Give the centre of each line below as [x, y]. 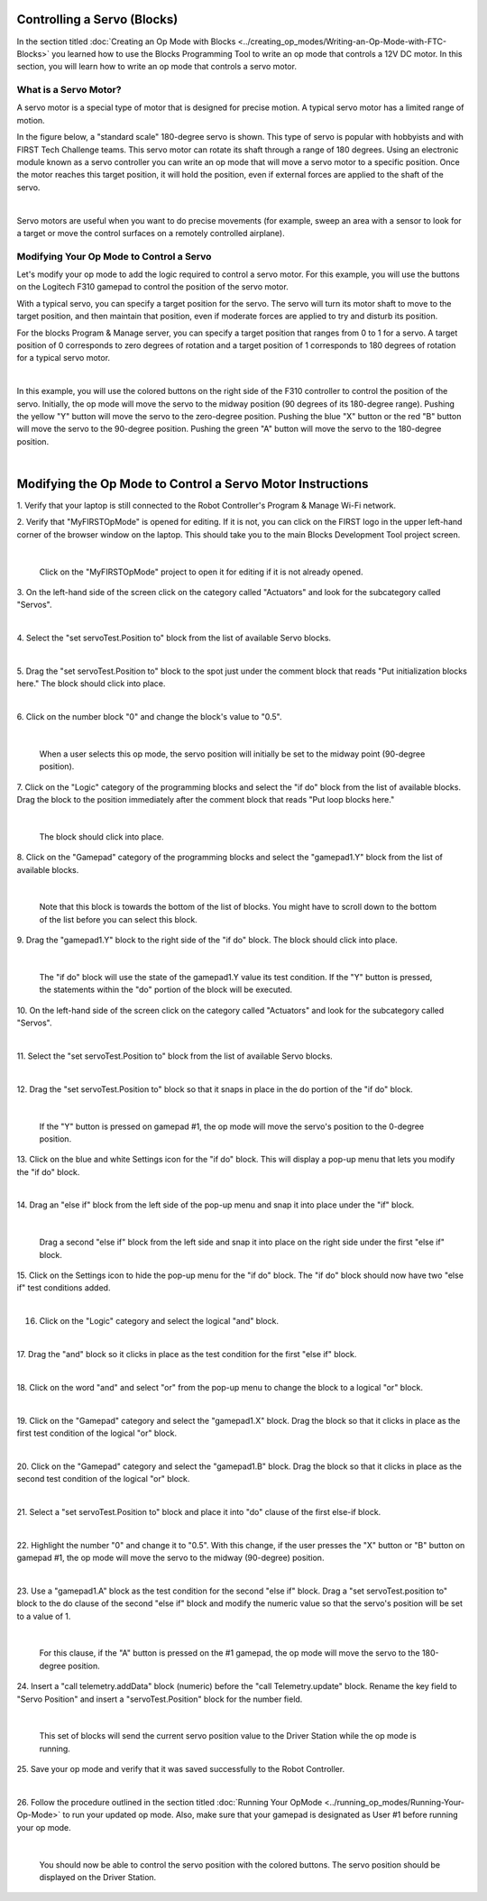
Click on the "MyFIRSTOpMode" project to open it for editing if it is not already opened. [201, 572]
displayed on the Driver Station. [98, 1877]
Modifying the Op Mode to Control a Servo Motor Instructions [193, 484]
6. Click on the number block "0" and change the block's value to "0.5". [149, 717]
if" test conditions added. [64, 1288]
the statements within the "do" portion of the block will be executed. [166, 990]
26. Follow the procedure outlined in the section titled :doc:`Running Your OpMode [170, 1802]
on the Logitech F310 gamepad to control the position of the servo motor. [152, 287]
